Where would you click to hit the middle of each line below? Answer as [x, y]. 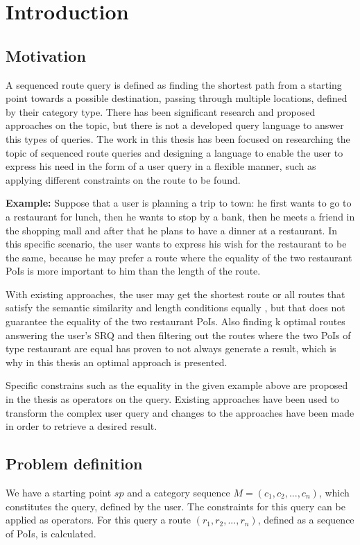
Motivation [46, 55]
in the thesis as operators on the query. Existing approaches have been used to [172, 399]
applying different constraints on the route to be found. [123, 179]
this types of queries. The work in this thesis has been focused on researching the [178, 138]
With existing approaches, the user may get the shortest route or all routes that [175, 294]
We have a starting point [59, 493]
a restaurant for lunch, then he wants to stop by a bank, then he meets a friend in [180, 216]
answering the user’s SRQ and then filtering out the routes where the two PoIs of [178, 335]
